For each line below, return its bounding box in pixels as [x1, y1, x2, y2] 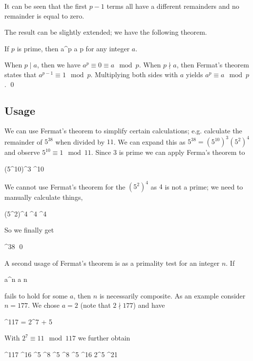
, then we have [37, 60, 81, 70]
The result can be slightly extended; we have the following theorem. [4, 27, 207, 37]
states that [4, 69, 37, 79]
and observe [4, 147, 40, 157]
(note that [80, 300, 111, 310]
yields [186, 69, 203, 79]
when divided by [55, 136, 105, 147]
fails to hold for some [4, 290, 68, 300]
